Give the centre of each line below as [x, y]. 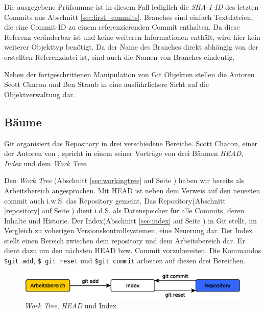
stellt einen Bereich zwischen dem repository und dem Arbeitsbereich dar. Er [125, 240]
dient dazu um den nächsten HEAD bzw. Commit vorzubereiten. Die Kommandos [133, 250]
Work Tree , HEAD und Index [71, 306]
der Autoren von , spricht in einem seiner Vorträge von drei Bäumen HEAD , [124, 153]
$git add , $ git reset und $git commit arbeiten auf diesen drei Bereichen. [125, 261]
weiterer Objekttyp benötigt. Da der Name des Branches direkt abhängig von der [131, 47]
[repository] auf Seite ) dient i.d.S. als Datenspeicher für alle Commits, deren [124, 210]
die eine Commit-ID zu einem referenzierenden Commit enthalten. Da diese [122, 27]
